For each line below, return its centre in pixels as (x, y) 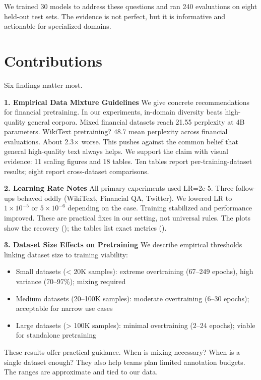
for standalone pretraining (56, 335)
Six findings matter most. (43, 85)
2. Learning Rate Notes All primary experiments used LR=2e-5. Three (119, 188)
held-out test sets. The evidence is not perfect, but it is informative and (115, 16)
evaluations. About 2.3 (39, 141)
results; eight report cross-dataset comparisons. (77, 171)
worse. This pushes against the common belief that (160, 141)
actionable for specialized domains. (58, 26)
